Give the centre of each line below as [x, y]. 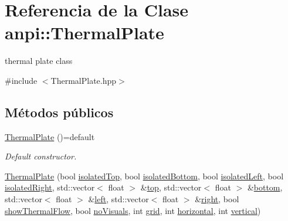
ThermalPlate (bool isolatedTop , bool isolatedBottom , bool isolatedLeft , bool [144, 176]
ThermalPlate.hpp [84, 80]
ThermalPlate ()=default [50, 136]
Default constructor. [41, 156]
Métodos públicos [59, 112]
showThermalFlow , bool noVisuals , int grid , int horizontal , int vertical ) [133, 210]
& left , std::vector [118, 199]
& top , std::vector [171, 187]
